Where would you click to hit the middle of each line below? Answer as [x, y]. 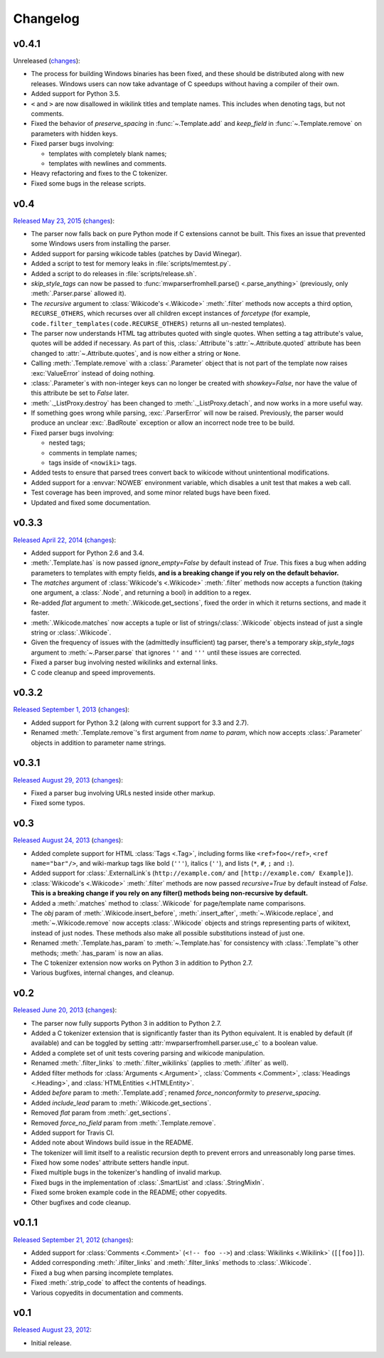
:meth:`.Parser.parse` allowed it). [79, 293]
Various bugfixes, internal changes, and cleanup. [102, 973]
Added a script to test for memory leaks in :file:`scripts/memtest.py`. [131, 264]
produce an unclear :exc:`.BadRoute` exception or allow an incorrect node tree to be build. [163, 423]
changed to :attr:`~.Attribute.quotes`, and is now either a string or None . [136, 353]
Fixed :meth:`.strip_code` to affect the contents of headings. [119, 1283]
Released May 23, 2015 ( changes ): [64, 221]
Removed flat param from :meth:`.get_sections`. [101, 1113]
